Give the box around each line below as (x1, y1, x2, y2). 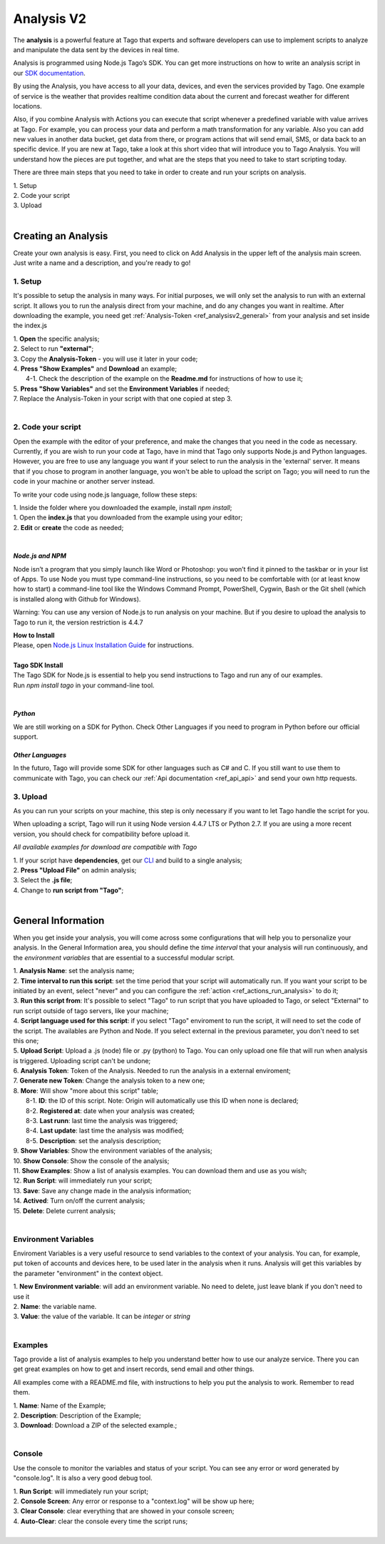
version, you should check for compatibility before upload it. (13, 830, 190, 838)
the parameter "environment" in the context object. (13, 1269, 163, 1277)
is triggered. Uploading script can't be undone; (13, 1056, 151, 1065)
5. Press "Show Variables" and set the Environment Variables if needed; (13, 384, 230, 393)
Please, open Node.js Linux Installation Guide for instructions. (13, 641, 194, 649)
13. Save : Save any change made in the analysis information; (13, 1186, 192, 1195)
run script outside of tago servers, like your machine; (13, 1006, 169, 1015)
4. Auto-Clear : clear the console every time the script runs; (13, 1517, 188, 1525)
